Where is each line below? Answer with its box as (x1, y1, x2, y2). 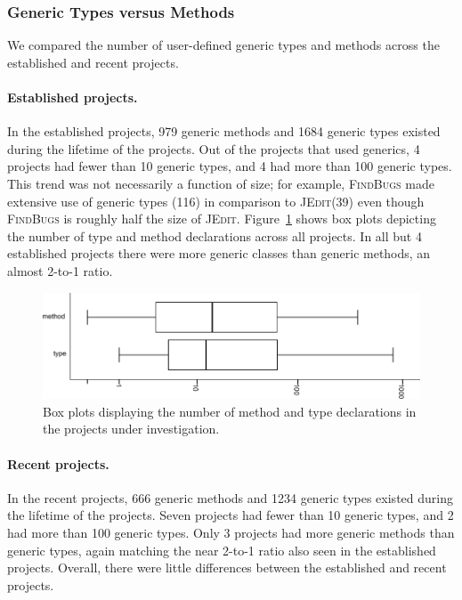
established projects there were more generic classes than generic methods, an (7, 244, 431, 263)
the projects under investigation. (43, 419, 220, 438)
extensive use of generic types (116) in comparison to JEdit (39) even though (7, 191, 425, 210)
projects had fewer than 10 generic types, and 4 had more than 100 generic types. (7, 157, 452, 175)
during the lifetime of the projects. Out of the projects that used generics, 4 (7, 139, 420, 158)
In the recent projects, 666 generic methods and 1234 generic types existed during (7, 488, 453, 507)
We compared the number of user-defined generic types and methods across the (7, 36, 440, 54)
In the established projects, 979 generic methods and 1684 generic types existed (7, 122, 441, 141)
